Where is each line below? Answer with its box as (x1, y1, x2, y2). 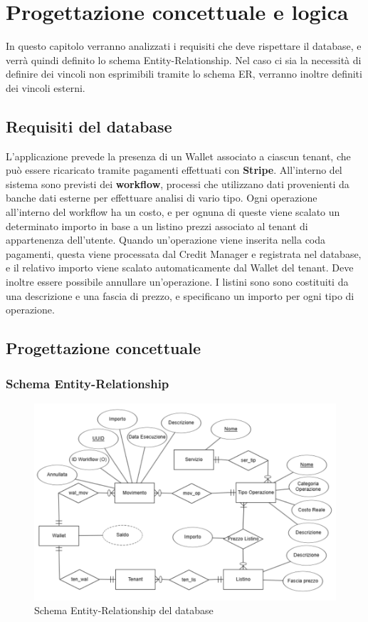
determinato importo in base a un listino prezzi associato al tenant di (6, 218, 308, 233)
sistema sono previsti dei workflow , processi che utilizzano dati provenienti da (6, 176, 349, 191)
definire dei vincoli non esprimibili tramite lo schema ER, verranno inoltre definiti (6, 66, 362, 81)
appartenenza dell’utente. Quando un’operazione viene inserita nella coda (6, 232, 326, 247)
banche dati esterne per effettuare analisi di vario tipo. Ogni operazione (6, 190, 317, 205)
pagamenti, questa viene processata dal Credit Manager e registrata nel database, (6, 246, 362, 261)
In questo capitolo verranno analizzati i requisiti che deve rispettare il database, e (6, 38, 362, 53)
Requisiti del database (6, 115, 172, 137)
